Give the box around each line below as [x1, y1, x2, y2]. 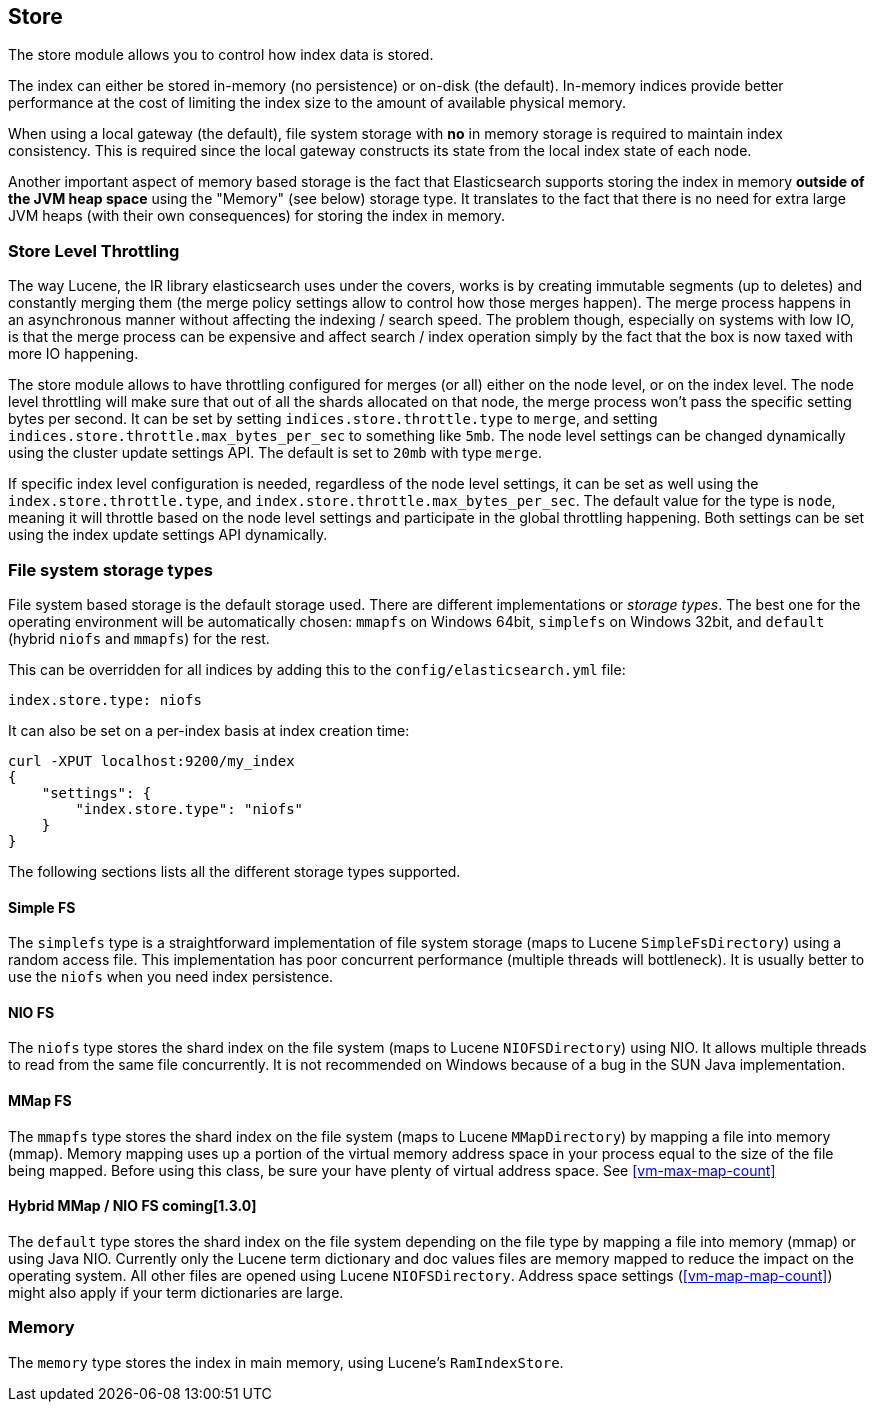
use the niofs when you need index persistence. [8, 968, 334, 986]
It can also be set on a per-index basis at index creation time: [8, 721, 410, 739]
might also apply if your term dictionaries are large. [8, 1283, 344, 1301]
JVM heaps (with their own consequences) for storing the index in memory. [8, 207, 506, 225]
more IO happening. [8, 345, 139, 363]
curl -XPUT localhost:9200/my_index [8, 752, 295, 769]
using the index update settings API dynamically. [8, 526, 328, 544]
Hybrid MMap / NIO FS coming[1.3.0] [8, 1197, 257, 1215]
